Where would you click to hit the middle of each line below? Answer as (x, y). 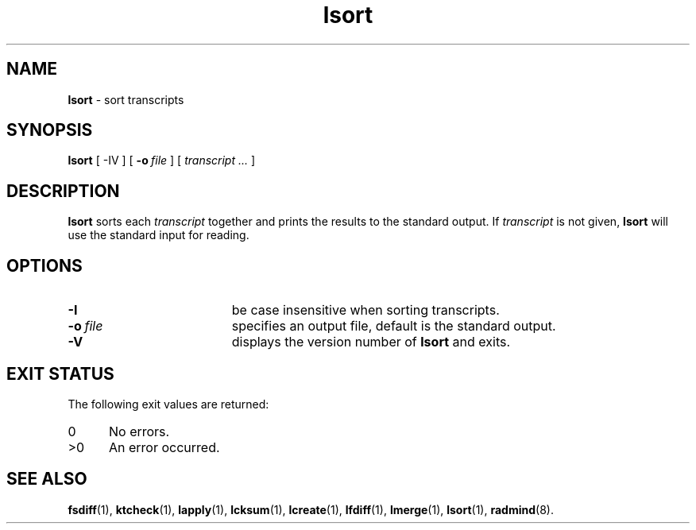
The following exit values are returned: (168, 404)
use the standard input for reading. (159, 235)
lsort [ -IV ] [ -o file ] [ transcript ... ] (162, 161)
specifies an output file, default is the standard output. (394, 326)
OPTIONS (44, 265)
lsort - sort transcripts (126, 99)
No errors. (139, 431)
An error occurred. (164, 447)
